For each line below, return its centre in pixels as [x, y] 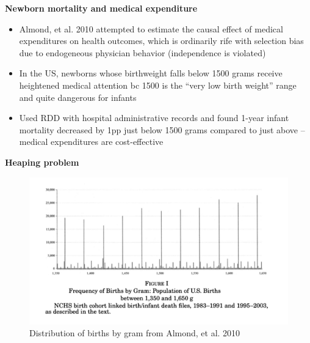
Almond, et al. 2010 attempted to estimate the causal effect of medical [151, 28]
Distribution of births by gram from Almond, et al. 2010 [135, 333]
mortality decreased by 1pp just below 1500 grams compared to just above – [162, 129]
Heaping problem [42, 162]
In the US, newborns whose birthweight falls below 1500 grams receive [151, 73]
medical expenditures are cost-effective [91, 142]
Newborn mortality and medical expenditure [101, 8]
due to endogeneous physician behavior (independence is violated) [142, 52]
